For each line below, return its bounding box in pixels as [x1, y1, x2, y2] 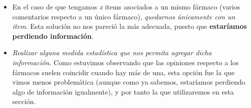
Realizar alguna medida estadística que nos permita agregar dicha [12, 47, 212, 58]
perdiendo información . [12, 30, 94, 41]
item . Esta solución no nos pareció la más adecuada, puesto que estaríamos [12, 21, 247, 31]
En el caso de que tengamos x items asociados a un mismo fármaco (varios [12, 1, 240, 11]
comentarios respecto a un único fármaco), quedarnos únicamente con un [12, 11, 235, 21]
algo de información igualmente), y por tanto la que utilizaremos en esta [12, 86, 234, 97]
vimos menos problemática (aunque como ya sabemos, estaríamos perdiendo [12, 77, 245, 87]
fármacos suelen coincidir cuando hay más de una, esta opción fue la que [12, 67, 235, 77]
